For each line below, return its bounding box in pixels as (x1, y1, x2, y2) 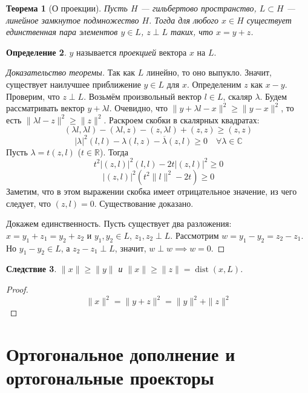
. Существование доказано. (94, 197, 194, 209)
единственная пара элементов (6, 25, 118, 38)
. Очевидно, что (109, 102, 168, 114)
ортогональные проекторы (6, 365, 214, 389)
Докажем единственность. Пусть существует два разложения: (6, 217, 232, 230)
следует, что (6, 197, 51, 209)
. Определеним (186, 77, 241, 90)
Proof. (6, 282, 28, 295)
